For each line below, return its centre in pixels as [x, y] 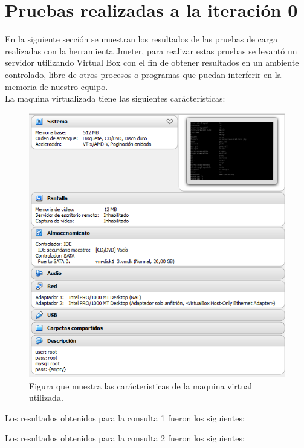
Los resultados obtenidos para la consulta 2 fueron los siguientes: [125, 438]
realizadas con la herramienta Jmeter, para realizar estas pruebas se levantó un [151, 50]
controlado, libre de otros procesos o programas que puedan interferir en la [143, 74]
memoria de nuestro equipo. [57, 86]
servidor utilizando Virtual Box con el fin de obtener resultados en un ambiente [152, 63]
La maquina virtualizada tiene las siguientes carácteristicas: [115, 98]
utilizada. [46, 398]
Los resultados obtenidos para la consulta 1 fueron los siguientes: [125, 417]
